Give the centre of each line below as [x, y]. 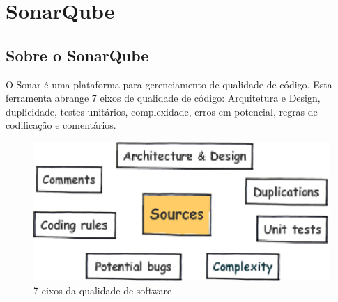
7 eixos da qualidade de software [103, 291]
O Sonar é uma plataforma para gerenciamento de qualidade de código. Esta [169, 84]
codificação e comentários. [61, 125]
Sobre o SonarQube [77, 55]
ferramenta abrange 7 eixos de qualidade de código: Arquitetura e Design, [163, 98]
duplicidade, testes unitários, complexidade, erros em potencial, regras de [162, 111]
